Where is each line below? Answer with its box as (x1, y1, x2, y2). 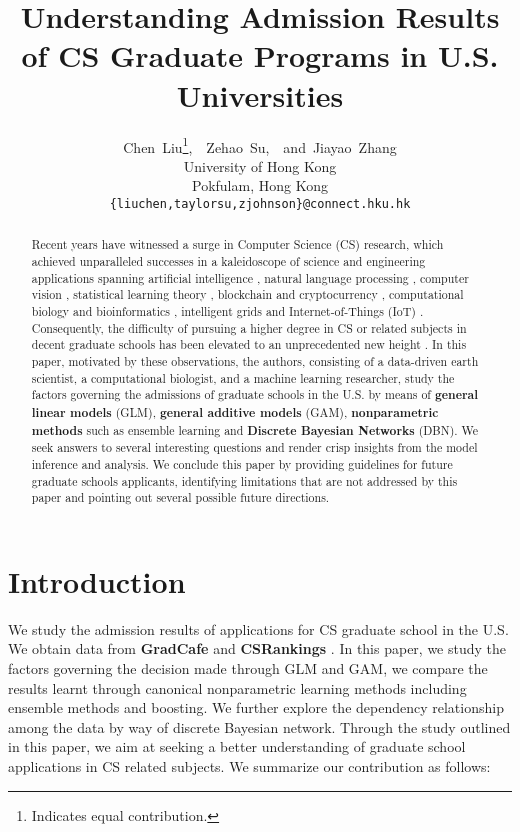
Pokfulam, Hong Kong (192, 175, 328, 196)
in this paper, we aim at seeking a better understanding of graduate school (8, 736, 466, 757)
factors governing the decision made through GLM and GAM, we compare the (8, 658, 488, 679)
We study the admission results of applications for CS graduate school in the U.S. (8, 618, 509, 639)
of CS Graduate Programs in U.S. (21, 35, 499, 76)
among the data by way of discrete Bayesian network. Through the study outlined (8, 716, 511, 737)
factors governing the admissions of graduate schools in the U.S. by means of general (31, 386, 479, 404)
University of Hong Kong (183, 155, 337, 176)
